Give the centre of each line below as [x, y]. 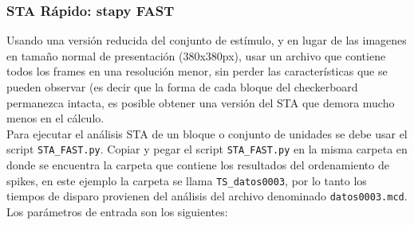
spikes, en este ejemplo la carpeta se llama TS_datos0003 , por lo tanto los [187, 180]
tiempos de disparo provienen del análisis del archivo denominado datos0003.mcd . [207, 196]
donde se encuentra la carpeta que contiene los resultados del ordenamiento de [198, 165]
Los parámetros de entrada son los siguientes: [117, 211]
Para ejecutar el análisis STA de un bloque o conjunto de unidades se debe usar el [207, 133]
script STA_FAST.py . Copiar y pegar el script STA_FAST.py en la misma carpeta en [207, 149]
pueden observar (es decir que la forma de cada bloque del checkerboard [182, 87]
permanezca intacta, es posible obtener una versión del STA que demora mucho [201, 102]
